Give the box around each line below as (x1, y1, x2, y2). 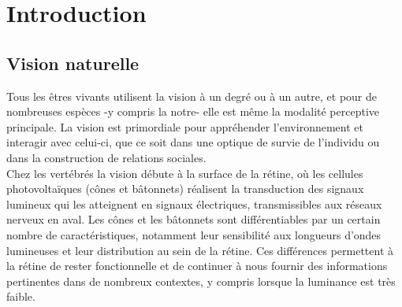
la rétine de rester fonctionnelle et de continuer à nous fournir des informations (6, 257, 388, 274)
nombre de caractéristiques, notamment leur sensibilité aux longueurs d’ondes (6, 226, 382, 242)
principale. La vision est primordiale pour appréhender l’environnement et (6, 118, 363, 135)
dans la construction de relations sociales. (6, 149, 207, 165)
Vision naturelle (6, 50, 140, 75)
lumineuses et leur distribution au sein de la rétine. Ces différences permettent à (6, 242, 394, 258)
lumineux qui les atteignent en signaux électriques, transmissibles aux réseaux (6, 195, 382, 212)
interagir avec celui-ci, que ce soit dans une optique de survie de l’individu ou (6, 134, 380, 150)
